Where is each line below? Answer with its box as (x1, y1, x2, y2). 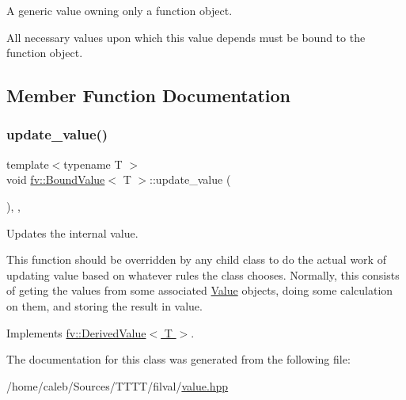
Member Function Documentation (6, 83, 291, 108)
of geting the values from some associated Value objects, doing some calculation (6, 282, 393, 299)
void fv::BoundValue (6, 171, 105, 188)
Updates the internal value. (6, 224, 138, 241)
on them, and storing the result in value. (6, 297, 203, 314)
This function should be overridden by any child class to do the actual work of (6, 251, 386, 268)
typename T (63, 155, 123, 172)
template (6, 155, 49, 172)
